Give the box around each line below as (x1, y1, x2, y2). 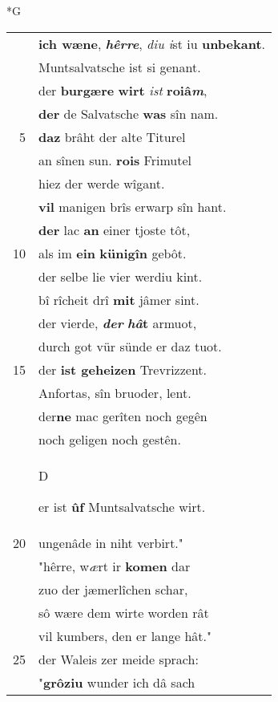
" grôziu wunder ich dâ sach (38, 672, 195, 692)
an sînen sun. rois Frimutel (38, 150, 191, 169)
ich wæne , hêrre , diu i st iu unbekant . (38, 34, 265, 53)
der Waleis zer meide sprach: (38, 649, 199, 668)
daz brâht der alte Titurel (38, 127, 186, 146)
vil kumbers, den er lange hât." (38, 626, 212, 645)
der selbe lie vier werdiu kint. (38, 266, 203, 286)
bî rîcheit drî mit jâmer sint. (38, 290, 199, 309)
